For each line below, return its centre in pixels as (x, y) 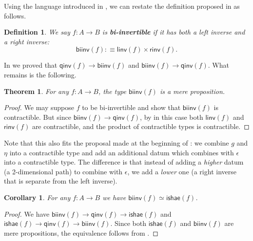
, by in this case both (172, 117)
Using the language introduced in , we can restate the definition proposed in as (122, 6)
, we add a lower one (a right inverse (182, 171)
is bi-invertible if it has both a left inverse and (174, 32)
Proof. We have (27, 213)
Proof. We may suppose (39, 107)
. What (218, 65)
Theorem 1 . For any (36, 91)
